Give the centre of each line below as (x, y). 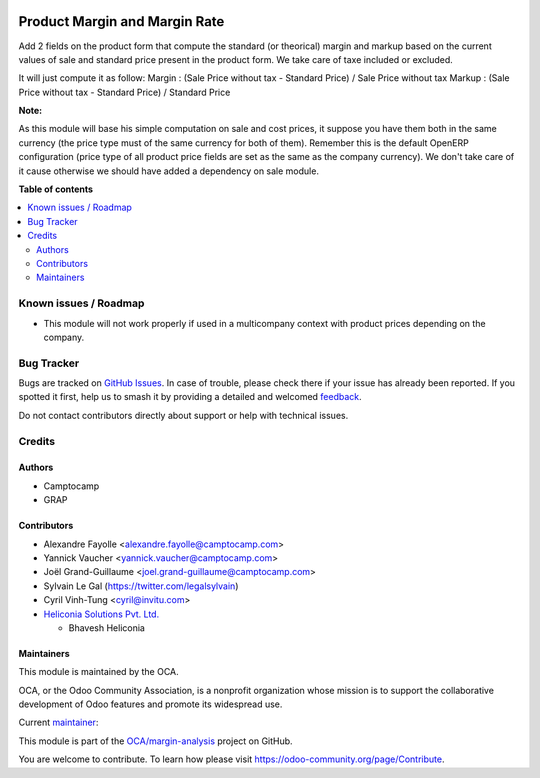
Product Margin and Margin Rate (121, 21)
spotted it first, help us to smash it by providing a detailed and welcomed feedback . (190, 397)
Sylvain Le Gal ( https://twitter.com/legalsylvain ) (141, 586)
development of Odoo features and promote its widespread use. (150, 704)
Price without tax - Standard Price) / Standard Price (124, 92)
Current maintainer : (58, 722)
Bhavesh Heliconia (106, 627)
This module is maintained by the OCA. (98, 672)
